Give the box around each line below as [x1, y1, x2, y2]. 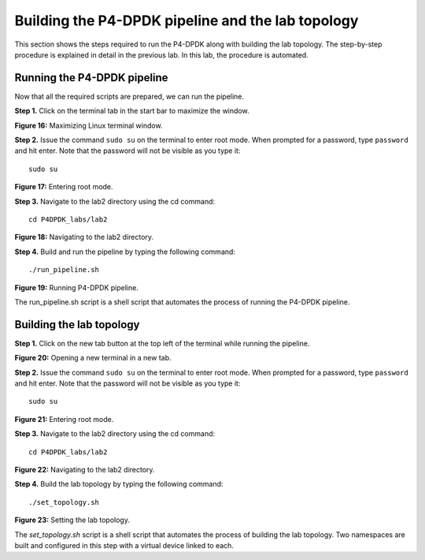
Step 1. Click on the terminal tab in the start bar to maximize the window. [14, 106, 249, 116]
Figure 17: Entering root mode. [14, 182, 113, 192]
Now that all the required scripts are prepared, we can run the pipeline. [14, 91, 244, 101]
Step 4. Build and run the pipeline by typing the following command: [14, 247, 236, 256]
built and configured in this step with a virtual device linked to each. [14, 540, 234, 550]
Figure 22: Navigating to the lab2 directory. [14, 465, 155, 474]
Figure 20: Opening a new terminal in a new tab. [14, 353, 172, 363]
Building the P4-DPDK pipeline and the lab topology [14, 12, 359, 29]
